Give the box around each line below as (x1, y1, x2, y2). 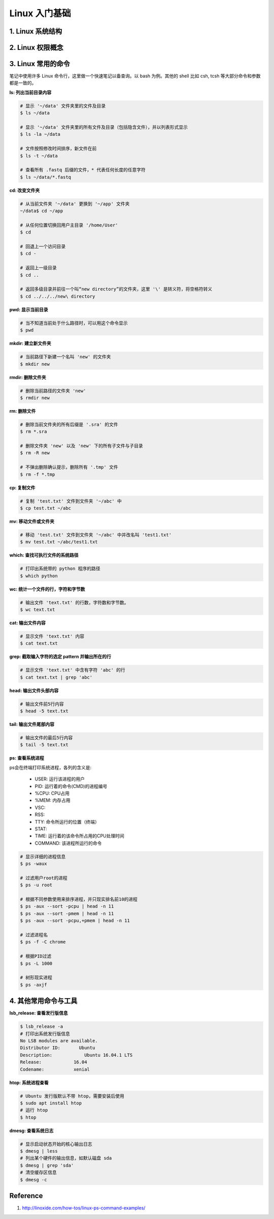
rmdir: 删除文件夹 (9, 374, 46, 380)
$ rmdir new (20, 395, 50, 400)
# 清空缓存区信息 (20, 1170, 57, 1175)
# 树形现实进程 (20, 975, 53, 980)
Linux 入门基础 (9, 8, 71, 19)
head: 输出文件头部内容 (9, 687, 59, 693)
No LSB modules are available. (20, 1038, 98, 1044)
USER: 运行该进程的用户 (35, 776, 85, 782)
